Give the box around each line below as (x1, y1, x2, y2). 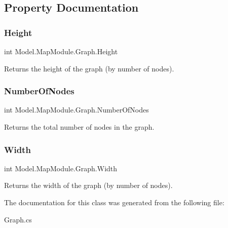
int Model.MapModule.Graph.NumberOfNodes (4, 104, 149, 115)
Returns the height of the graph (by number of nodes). (4, 63, 174, 73)
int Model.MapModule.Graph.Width (4, 163, 118, 173)
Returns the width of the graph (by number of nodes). (4, 180, 173, 191)
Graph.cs (4, 214, 32, 224)
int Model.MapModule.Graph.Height (4, 46, 118, 56)
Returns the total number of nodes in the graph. (4, 122, 155, 132)
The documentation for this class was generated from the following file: (4, 197, 224, 207)
